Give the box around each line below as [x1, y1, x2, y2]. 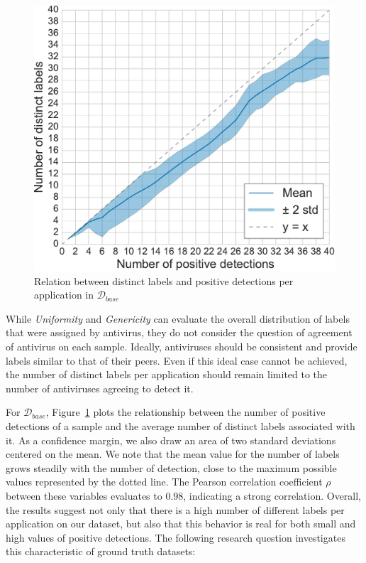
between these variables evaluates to [6, 488, 162, 503]
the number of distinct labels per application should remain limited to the [6, 367, 328, 382]
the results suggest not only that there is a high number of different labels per [6, 502, 345, 517]
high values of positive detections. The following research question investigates [6, 530, 345, 545]
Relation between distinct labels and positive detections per [34, 273, 294, 288]
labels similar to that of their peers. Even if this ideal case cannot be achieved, [6, 353, 348, 368]
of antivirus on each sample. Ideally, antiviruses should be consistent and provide [6, 339, 357, 354]
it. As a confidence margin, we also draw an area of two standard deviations [6, 432, 336, 447]
